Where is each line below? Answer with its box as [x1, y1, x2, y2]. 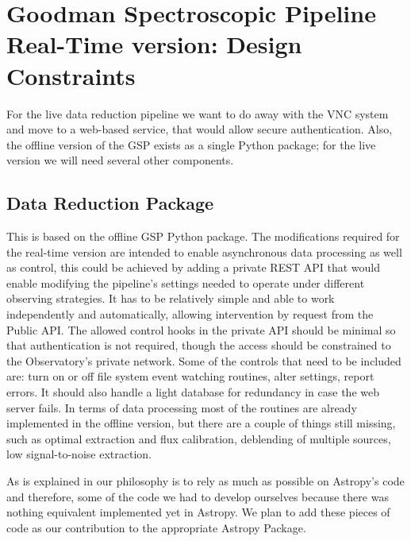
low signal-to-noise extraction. [6, 446, 152, 462]
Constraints [6, 59, 136, 91]
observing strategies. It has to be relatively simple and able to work [6, 290, 335, 307]
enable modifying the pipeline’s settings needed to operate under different [6, 274, 365, 291]
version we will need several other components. [6, 152, 234, 168]
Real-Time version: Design [6, 28, 302, 60]
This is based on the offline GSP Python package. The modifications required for [6, 228, 400, 245]
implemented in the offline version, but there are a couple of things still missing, [6, 415, 396, 431]
